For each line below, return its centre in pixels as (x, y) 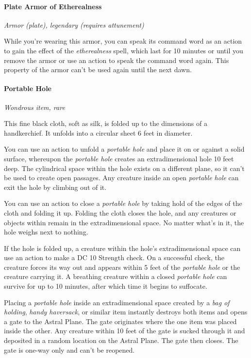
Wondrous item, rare (34, 107)
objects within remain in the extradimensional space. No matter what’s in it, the (124, 222)
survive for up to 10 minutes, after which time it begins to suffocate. (106, 286)
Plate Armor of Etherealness (53, 6)
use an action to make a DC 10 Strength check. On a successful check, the (114, 257)
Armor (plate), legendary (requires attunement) (74, 24)
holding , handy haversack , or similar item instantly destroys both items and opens (126, 312)
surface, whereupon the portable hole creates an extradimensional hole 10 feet (119, 158)
